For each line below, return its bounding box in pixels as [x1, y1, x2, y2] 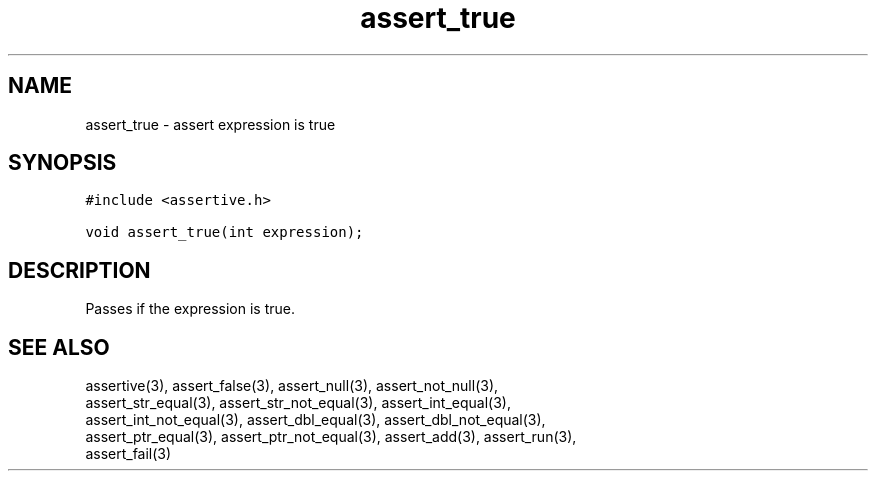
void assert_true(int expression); [85, 224, 364, 241]
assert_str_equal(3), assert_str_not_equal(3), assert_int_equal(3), [85, 394, 511, 412]
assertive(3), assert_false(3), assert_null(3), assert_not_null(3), [85, 377, 499, 395]
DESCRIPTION [8, 257, 151, 283]
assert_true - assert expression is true [85, 115, 336, 133]
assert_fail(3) [85, 445, 172, 463]
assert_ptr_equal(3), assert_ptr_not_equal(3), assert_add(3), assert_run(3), [85, 428, 577, 446]
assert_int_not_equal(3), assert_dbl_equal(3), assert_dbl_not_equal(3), [85, 411, 546, 429]
